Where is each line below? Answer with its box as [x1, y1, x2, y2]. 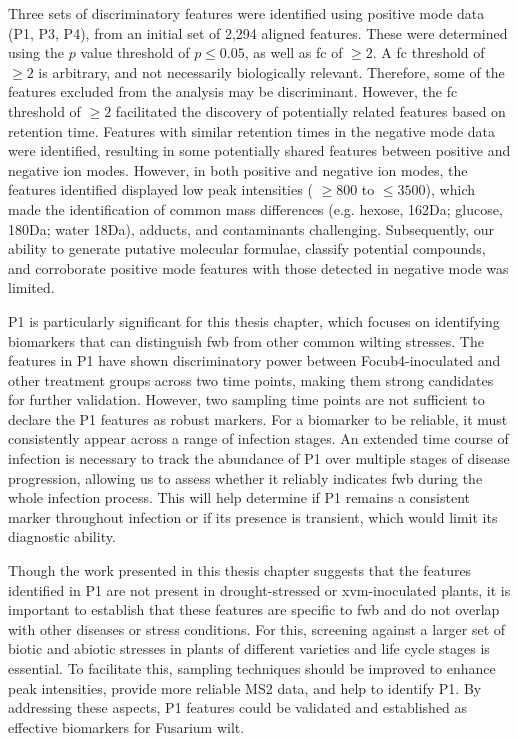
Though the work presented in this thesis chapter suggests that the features [8, 560, 472, 581]
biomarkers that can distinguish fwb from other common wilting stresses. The [8, 330, 484, 351]
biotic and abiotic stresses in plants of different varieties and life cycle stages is [8, 638, 490, 659]
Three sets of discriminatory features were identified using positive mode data [8, 3, 485, 23]
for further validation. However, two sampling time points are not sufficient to [8, 389, 485, 410]
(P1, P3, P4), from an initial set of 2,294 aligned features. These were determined [8, 22, 508, 43]
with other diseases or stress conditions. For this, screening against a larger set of [8, 618, 506, 639]
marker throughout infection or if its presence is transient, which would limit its [8, 506, 498, 527]
